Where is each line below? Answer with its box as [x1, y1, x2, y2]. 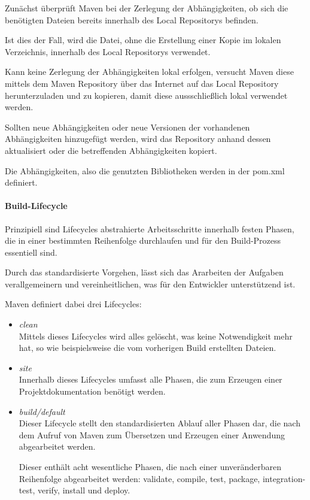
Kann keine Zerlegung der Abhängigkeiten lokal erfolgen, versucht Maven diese [5, 65, 294, 78]
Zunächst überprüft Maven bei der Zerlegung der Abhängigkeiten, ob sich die [5, 2, 288, 14]
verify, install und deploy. [37, 484, 130, 496]
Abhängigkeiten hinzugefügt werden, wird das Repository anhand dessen [5, 132, 271, 145]
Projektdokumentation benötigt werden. [19, 385, 166, 398]
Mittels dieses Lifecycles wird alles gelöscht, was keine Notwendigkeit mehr [19, 329, 293, 342]
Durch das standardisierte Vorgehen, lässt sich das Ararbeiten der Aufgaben [5, 266, 284, 278]
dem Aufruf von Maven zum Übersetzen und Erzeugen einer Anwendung [19, 428, 285, 441]
